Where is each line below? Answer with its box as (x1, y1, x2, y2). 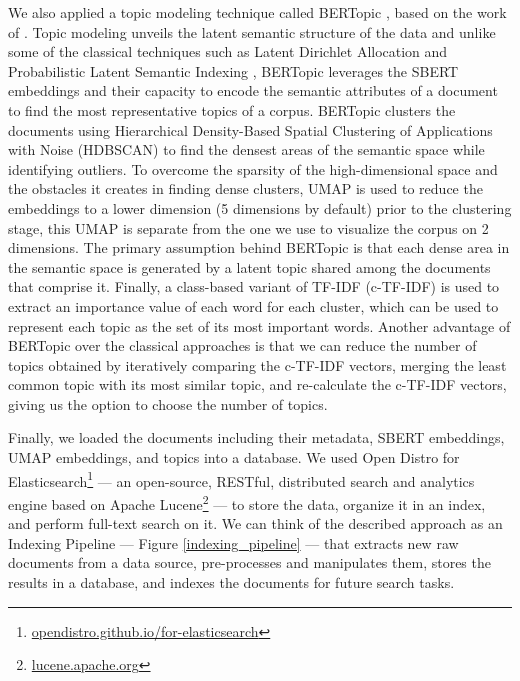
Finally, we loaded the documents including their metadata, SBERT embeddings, (8, 427, 505, 448)
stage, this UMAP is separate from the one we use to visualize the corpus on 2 (8, 217, 489, 238)
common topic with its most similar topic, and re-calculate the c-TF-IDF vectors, (8, 374, 507, 395)
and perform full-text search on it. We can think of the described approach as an (8, 513, 503, 534)
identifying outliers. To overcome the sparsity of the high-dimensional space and (8, 158, 498, 179)
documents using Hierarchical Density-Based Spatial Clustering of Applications (8, 119, 493, 140)
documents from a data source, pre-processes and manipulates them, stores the (8, 552, 491, 573)
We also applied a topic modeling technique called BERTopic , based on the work (8, 2, 507, 22)
